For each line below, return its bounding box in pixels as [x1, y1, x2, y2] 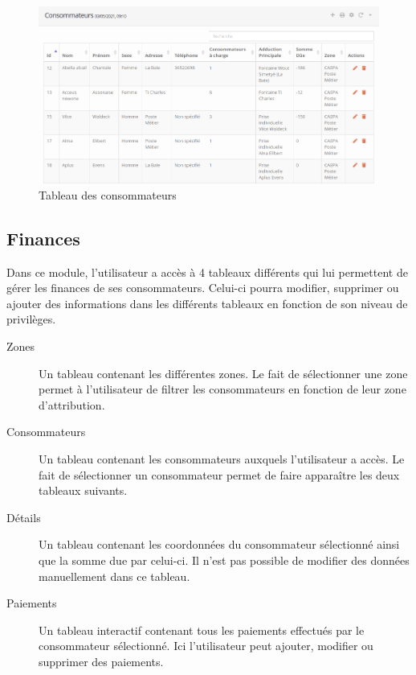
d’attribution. [39, 396, 105, 413]
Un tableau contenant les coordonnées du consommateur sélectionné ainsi [39, 536, 400, 553]
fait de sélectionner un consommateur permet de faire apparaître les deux [39, 466, 400, 483]
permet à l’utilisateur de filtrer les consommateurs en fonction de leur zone [39, 381, 406, 397]
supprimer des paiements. [39, 652, 164, 669]
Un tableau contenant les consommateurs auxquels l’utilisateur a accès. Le [39, 451, 405, 467]
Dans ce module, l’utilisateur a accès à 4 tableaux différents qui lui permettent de [6, 263, 408, 280]
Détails [6, 508, 41, 525]
